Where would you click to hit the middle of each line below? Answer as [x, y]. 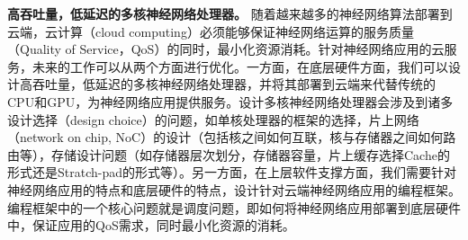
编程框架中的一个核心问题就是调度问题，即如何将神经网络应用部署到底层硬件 [234, 207]
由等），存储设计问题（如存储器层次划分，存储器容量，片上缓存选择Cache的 [229, 154]
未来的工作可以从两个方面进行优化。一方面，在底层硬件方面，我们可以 [240, 66]
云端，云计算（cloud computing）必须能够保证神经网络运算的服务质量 [211, 31]
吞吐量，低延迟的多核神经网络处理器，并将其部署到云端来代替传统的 [234, 84]
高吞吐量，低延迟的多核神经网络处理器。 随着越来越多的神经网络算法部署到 [230, 13]
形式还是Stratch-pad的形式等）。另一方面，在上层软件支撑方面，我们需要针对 [232, 172]
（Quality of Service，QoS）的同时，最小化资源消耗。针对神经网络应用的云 [226, 49]
